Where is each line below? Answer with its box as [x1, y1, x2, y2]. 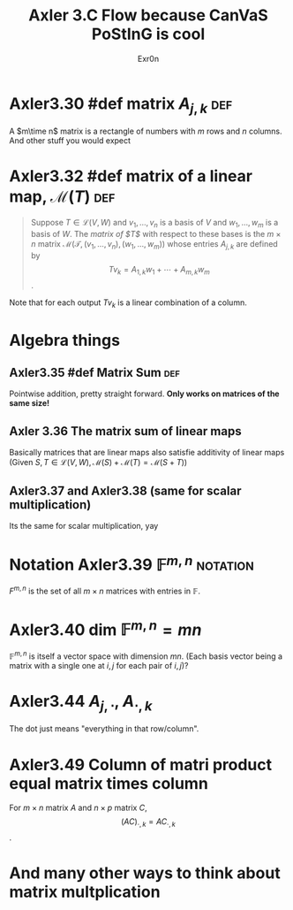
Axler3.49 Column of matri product [9, 754, 273, 775]
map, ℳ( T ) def [9, 187, 116, 207]
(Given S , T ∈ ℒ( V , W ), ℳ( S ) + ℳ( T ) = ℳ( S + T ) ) [9, 457, 188, 468]
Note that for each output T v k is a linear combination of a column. [9, 297, 247, 310]
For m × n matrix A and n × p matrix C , [9, 802, 147, 814]
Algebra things [9, 330, 121, 350]
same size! [9, 398, 50, 409]
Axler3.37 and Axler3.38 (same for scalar [9, 483, 242, 498]
